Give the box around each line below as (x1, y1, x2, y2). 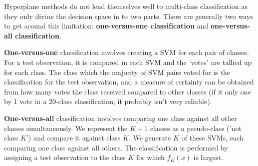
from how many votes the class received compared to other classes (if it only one (4, 86, 251, 96)
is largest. (193, 152, 223, 162)
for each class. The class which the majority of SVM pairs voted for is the (4, 66, 230, 77)
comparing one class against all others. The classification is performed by (4, 142, 228, 152)
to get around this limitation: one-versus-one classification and (4, 20, 208, 31)
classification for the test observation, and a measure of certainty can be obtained (4, 76, 254, 87)
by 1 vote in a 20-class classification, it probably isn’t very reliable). (4, 96, 212, 106)
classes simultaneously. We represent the (4, 122, 128, 133)
